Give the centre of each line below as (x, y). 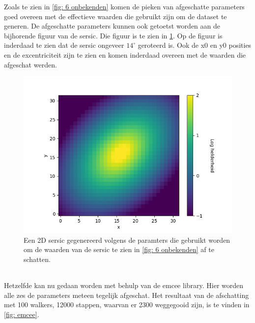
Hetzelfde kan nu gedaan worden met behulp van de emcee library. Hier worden (124, 285)
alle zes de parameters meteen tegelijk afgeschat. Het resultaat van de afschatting (127, 295)
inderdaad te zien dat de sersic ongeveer (64, 45)
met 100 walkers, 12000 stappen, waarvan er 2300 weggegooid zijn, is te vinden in (127, 305)
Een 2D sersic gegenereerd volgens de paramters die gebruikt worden (127, 240)
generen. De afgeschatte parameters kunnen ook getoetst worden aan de (112, 26)
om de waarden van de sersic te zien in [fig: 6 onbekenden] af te (119, 249)
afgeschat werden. (30, 64)
